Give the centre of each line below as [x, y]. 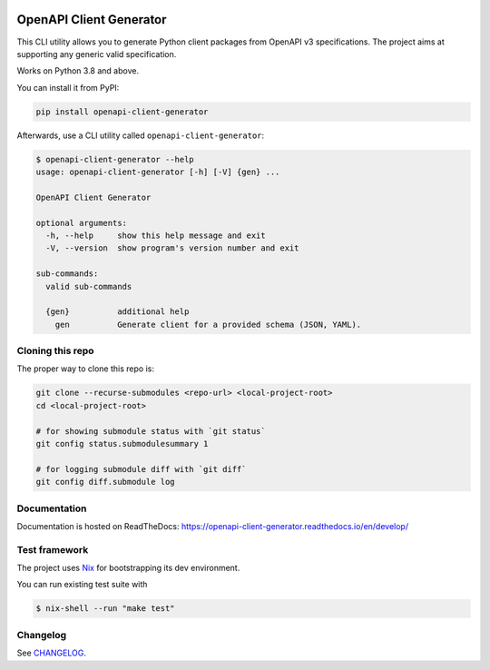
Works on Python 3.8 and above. [78, 71]
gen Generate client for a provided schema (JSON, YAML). [208, 324]
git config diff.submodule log [106, 482]
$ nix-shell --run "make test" [106, 609]
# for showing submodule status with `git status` [151, 431]
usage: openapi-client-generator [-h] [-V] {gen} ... [158, 172]
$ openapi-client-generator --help [115, 159]
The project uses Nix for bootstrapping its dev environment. [128, 568]
